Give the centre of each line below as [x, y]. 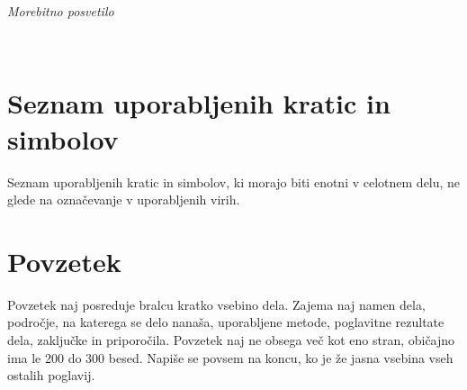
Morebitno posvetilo [61, 11]
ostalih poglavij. [51, 375]
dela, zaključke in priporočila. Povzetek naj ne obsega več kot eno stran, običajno [231, 340]
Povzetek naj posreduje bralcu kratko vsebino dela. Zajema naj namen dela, [216, 304]
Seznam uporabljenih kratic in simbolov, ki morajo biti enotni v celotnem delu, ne [234, 181]
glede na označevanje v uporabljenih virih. [124, 200]
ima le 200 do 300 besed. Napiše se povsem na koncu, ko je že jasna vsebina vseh [230, 357]
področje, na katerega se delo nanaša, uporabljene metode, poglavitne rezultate [226, 322]
